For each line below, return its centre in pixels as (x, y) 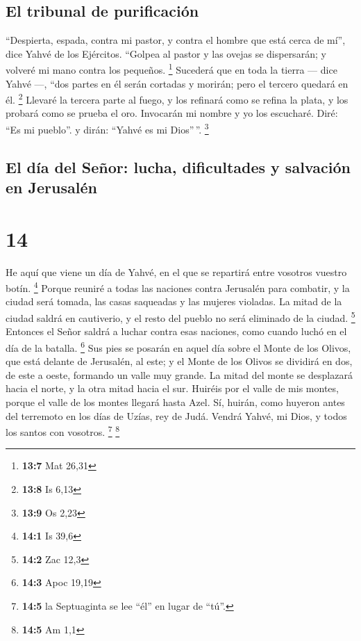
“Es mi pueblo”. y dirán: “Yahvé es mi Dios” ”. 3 (107, 128)
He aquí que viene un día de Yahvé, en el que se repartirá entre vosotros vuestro (176, 271)
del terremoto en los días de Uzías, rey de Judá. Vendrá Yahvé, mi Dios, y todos (176, 415)
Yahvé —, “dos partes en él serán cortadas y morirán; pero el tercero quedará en (177, 83)
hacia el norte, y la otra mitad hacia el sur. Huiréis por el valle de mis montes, (172, 388)
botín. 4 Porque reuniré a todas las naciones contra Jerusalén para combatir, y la (178, 287)
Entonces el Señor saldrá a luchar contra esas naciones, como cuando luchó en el (176, 331)
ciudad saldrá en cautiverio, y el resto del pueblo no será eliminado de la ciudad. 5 (180, 317)
